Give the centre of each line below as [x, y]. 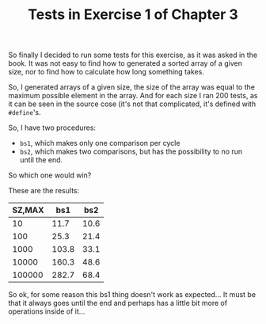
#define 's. [25, 112]
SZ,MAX [28, 210]
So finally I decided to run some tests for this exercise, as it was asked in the [133, 55]
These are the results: [44, 191]
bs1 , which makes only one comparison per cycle [100, 143]
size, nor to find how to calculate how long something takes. [106, 72]
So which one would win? [50, 175]
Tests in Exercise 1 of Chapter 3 [133, 15]
